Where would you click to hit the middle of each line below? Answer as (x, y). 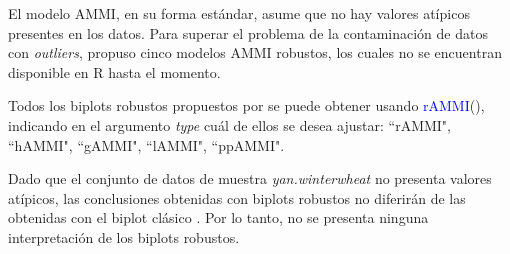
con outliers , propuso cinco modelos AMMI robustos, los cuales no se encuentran (255, 52)
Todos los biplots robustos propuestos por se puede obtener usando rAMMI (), (246, 105)
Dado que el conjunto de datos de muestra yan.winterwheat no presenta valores (250, 178)
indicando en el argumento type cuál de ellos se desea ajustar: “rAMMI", (229, 124)
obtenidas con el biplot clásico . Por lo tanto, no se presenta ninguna (218, 217)
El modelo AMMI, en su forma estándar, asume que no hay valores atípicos (239, 13)
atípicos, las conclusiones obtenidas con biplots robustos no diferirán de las (237, 197)
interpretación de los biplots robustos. (124, 236)
